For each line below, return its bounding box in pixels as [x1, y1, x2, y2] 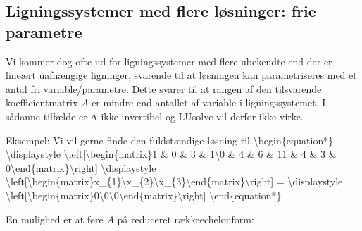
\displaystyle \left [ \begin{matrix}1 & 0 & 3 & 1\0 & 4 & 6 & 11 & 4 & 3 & [6, 146, 337, 161]
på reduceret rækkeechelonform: [117, 211, 254, 226]
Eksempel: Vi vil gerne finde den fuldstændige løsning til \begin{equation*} [6, 132, 334, 147]
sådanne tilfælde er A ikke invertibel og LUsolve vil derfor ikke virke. [6, 108, 304, 123]
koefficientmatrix [6, 95, 78, 110]
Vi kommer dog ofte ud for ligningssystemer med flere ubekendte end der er [6, 54, 332, 68]
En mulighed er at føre [6, 211, 104, 226]
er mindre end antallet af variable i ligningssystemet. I [92, 95, 326, 110]
